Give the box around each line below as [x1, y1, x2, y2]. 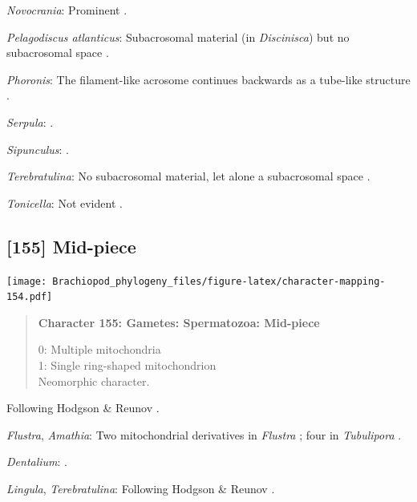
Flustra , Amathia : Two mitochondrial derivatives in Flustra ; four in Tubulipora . [6, 426, 402, 443]
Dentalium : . [6, 453, 68, 470]
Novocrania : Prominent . [6, 2, 128, 18]
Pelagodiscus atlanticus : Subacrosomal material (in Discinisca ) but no [6, 28, 350, 45]
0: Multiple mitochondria [38, 341, 161, 358]
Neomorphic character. [38, 372, 150, 389]
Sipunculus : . [6, 140, 69, 157]
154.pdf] [6, 291, 53, 303]
